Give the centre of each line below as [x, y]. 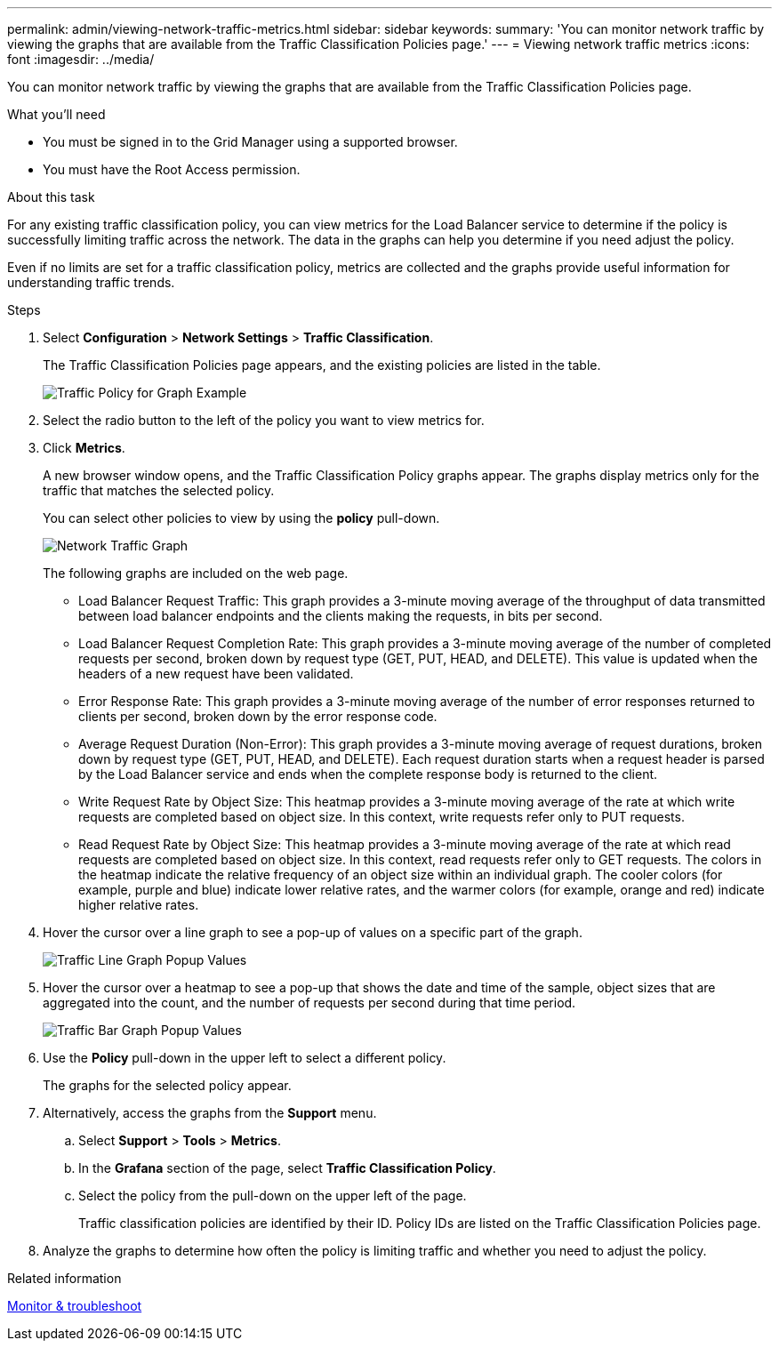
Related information [64, 1278]
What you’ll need [56, 114]
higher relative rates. [139, 905]
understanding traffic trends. [91, 282]
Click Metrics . [84, 448]
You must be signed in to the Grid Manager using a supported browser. [250, 142]
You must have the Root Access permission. [172, 169]
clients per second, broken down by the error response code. [258, 716]
